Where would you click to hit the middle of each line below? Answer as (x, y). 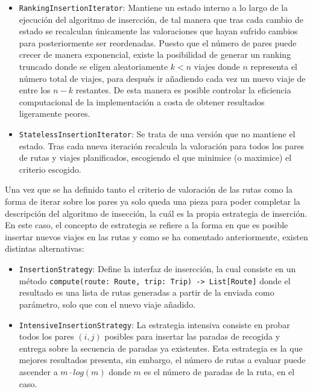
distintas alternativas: (45, 248)
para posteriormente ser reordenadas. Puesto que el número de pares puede (158, 42)
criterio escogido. (50, 169)
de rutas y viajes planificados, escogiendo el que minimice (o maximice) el (155, 157)
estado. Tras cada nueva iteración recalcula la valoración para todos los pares (162, 145)
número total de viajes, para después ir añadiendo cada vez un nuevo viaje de (162, 78)
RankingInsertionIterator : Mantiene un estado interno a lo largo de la (153, 7)
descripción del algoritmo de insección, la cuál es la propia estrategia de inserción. (156, 213)
